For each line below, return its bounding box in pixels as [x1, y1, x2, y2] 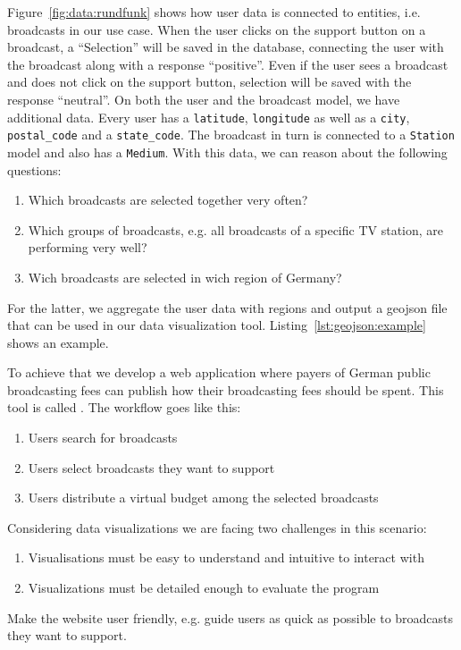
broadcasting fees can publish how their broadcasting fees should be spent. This [7, 380, 444, 399]
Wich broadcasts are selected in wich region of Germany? [28, 267, 342, 286]
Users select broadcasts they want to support [28, 458, 275, 477]
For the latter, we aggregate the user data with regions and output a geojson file [7, 298, 448, 317]
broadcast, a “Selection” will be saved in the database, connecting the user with [7, 38, 444, 56]
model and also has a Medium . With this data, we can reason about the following [7, 142, 448, 161]
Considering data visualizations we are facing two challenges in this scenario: [7, 518, 427, 536]
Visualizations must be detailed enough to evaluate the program [28, 578, 380, 597]
